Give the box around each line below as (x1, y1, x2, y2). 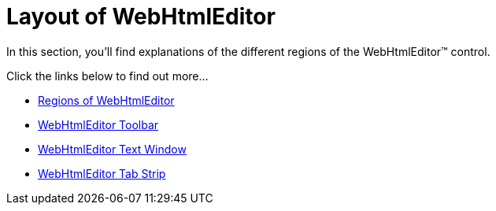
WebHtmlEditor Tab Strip (38, 166, 166, 180)
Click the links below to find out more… (6, 68, 209, 83)
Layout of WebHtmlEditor (6, 3, 276, 30)
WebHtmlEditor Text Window (38, 142, 187, 156)
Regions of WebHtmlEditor (38, 93, 175, 107)
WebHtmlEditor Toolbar (38, 117, 159, 131)
